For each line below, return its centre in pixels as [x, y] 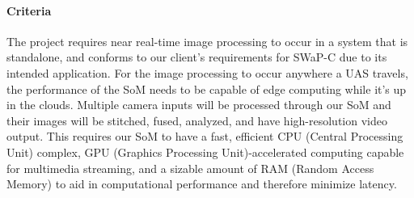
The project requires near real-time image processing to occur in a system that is [207, 41]
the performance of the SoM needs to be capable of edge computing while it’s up [207, 88]
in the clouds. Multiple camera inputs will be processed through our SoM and [199, 105]
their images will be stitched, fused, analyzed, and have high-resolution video [197, 120]
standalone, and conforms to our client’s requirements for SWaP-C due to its [197, 57]
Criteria [29, 10]
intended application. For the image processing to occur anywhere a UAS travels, [207, 72]
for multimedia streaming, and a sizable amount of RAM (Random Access [190, 168]
